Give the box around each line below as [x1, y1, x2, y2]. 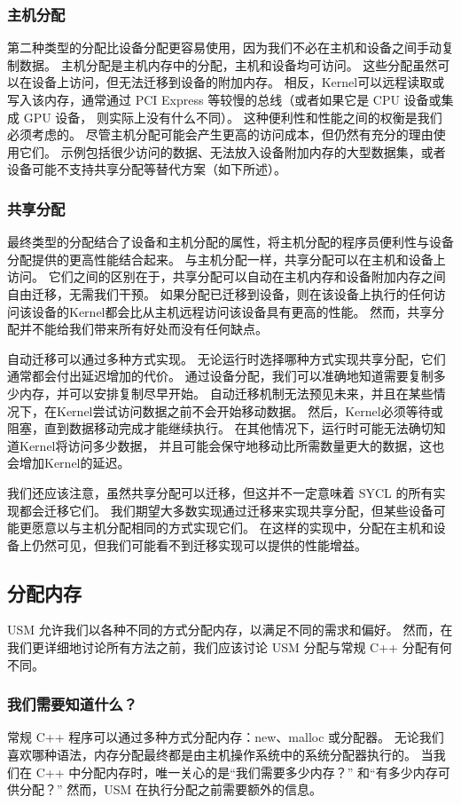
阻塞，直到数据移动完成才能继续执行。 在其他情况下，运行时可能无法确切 [7, 419, 434, 437]
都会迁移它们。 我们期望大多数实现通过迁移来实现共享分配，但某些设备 [19, 501, 434, 519]
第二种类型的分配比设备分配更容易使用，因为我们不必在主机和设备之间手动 [7, 38, 441, 57]
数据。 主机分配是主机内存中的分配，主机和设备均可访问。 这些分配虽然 [19, 55, 438, 74]
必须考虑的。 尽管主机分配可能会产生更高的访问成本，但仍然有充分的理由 [7, 125, 434, 144]
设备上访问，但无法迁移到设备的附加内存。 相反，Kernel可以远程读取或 [31, 73, 445, 91]
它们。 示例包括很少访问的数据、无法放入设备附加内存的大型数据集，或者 [19, 142, 446, 161]
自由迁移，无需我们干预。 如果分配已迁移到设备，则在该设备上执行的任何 [7, 284, 434, 303]
